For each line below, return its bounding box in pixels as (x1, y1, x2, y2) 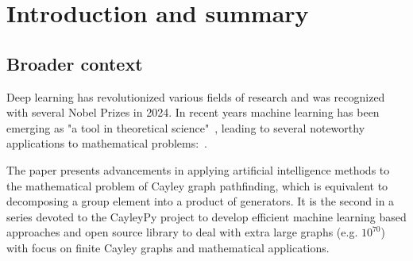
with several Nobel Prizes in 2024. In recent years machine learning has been (6, 104, 380, 121)
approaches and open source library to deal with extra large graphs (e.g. (6, 224, 358, 240)
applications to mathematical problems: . (6, 135, 207, 152)
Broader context (6, 51, 143, 75)
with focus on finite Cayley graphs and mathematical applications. (6, 239, 330, 255)
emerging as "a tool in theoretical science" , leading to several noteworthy (6, 119, 365, 136)
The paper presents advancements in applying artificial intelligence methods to (6, 161, 390, 178)
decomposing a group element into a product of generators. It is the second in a (6, 193, 395, 209)
